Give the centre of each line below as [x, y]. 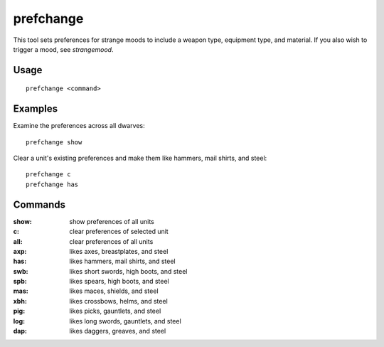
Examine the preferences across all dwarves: [79, 126]
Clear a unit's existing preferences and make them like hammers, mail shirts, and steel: [140, 158]
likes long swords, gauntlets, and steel [125, 321]
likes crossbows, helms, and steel [119, 301]
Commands [39, 204]
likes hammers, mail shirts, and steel [122, 261]
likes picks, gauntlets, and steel [115, 311]
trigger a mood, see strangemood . [63, 49]
